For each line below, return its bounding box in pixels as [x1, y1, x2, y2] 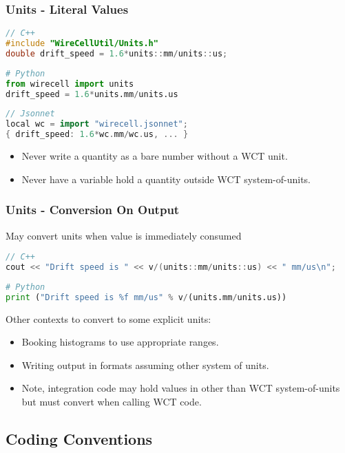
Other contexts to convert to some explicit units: [6, 311, 211, 326]
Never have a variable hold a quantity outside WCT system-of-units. [21, 171, 311, 186]
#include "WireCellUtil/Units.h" [6, 39, 158, 49]
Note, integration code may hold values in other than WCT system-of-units [21, 381, 340, 395]
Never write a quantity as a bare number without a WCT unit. [21, 149, 288, 163]
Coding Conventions [6, 428, 153, 449]
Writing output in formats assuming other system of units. [21, 357, 269, 372]
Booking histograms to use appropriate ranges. [21, 335, 219, 349]
